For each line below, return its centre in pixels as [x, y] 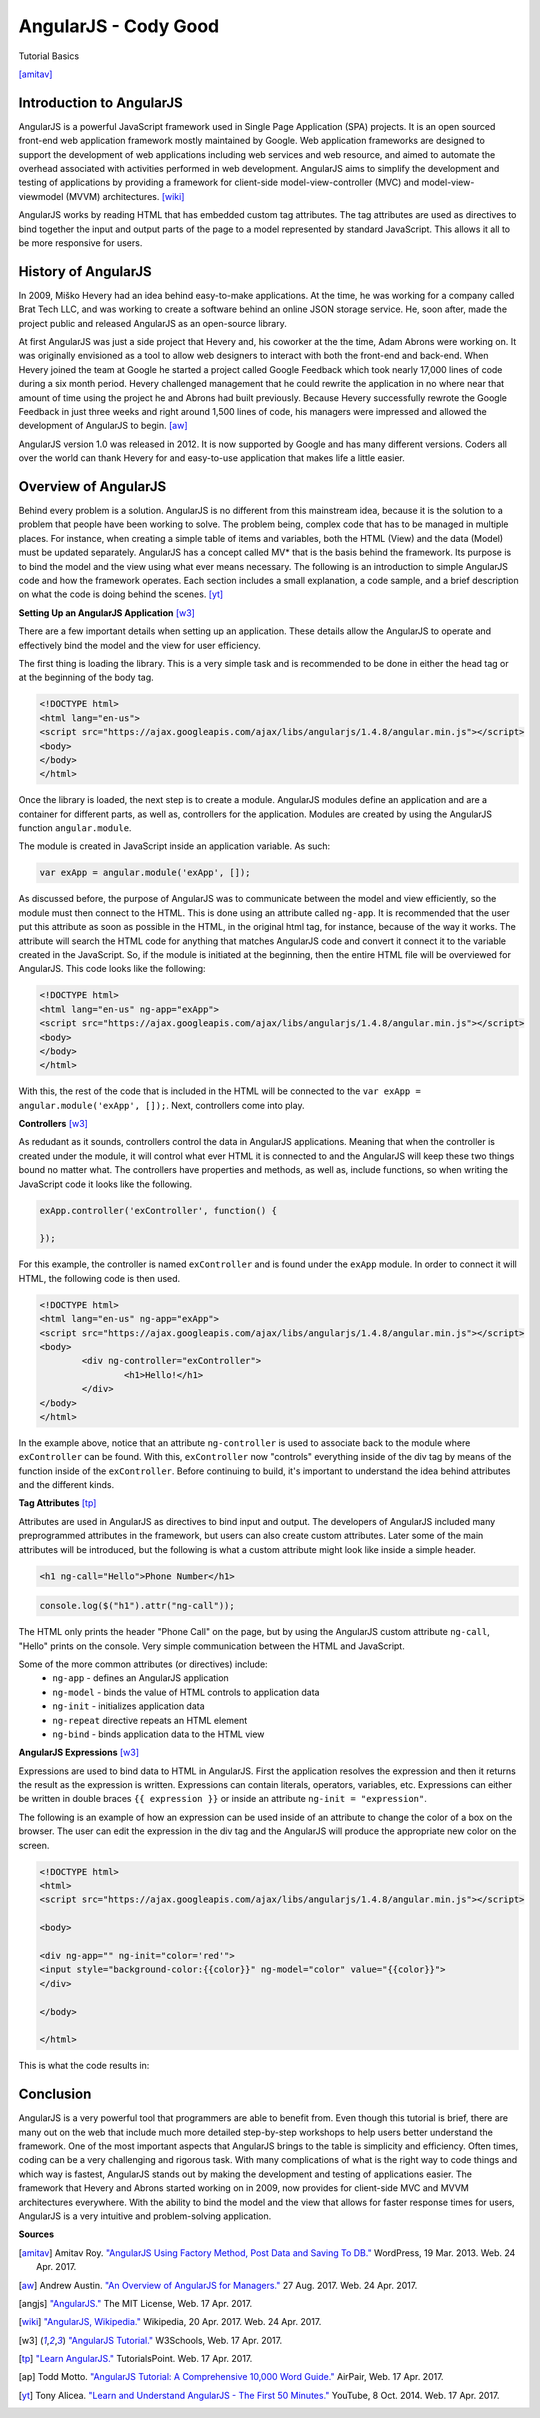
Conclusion [55, 2094]
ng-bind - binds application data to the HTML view [158, 1734]
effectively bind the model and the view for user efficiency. [139, 645]
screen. [34, 1845]
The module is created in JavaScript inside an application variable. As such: [174, 846]
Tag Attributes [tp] [57, 1503]
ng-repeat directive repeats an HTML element [150, 1720]
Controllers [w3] [53, 1124]
